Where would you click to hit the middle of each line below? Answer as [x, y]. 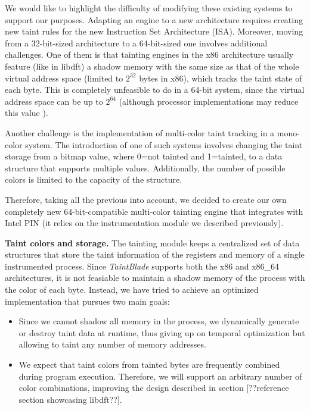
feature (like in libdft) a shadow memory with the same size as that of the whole [152, 66]
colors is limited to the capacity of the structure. [94, 179]
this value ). [27, 113]
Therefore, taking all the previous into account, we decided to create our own [146, 199]
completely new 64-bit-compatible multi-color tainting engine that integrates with [154, 211]
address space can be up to [54, 101]
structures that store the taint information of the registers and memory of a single [155, 254]
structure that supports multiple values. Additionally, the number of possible [145, 168]
